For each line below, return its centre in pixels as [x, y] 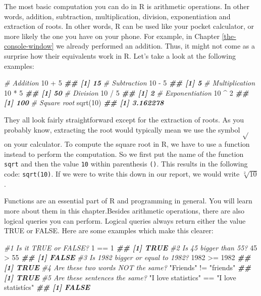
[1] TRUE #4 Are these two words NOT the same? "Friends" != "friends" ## [128, 267]
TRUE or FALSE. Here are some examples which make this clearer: [109, 230]
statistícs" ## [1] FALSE [47, 287]
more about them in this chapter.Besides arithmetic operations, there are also [124, 210]
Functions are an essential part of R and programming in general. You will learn [128, 201]
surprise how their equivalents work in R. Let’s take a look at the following [120, 55]
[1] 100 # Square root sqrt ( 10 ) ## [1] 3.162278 [84, 102]
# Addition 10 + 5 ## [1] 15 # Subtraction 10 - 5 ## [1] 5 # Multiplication [130, 83]
